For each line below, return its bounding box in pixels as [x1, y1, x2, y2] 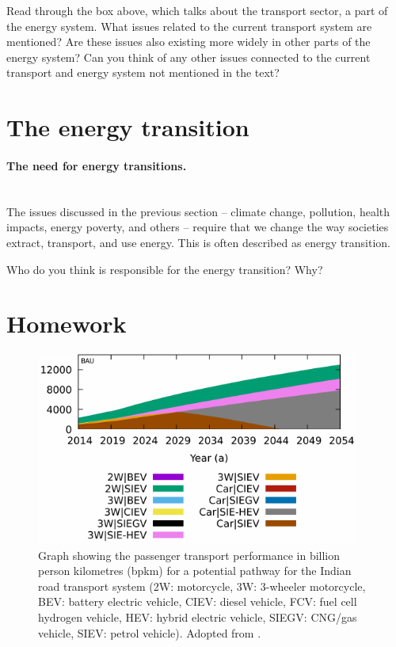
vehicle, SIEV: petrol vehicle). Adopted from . [38, 624, 261, 641]
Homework [6, 307, 127, 340]
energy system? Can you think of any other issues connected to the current [6, 48, 371, 65]
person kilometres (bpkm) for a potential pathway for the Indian [38, 562, 352, 579]
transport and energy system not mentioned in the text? [6, 64, 280, 81]
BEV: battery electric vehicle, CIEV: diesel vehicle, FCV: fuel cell [38, 593, 357, 610]
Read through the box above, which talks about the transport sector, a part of [6, 2, 388, 18]
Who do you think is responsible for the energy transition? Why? [6, 261, 323, 277]
